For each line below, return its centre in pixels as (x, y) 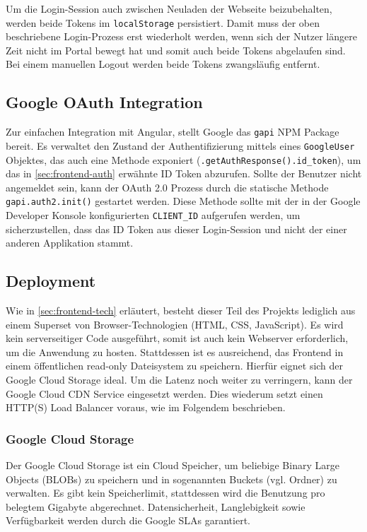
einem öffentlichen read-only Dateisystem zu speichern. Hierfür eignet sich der (175, 366)
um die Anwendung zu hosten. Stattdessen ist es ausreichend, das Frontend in (175, 351)
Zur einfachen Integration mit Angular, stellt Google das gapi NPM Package (173, 132)
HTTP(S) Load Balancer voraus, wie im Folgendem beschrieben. (146, 407)
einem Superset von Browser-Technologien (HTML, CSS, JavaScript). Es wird (175, 324)
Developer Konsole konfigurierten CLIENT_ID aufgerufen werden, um (153, 215)
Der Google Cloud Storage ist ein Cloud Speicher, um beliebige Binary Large (173, 465)
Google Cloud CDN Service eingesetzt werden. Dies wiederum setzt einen (164, 393)
